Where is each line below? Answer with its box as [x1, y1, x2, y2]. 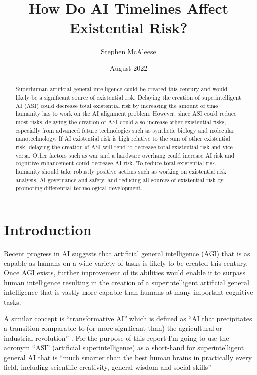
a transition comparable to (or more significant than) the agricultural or [4, 322, 222, 333]
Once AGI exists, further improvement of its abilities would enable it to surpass [4, 267, 246, 277]
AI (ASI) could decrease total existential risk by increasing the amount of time [15, 101, 218, 109]
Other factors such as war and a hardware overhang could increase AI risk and [32, 151, 235, 159]
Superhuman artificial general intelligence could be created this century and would [15, 85, 228, 93]
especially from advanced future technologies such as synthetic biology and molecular [15, 126, 235, 134]
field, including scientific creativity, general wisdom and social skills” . [4, 362, 215, 372]
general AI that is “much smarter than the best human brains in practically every [4, 352, 252, 362]
